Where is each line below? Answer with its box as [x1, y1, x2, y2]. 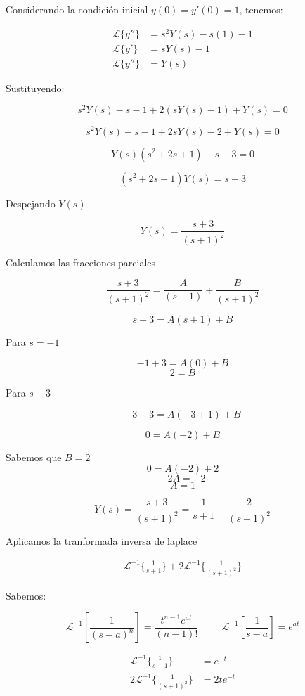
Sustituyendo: [6, 80, 65, 95]
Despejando [6, 195, 56, 210]
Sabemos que [6, 449, 62, 464]
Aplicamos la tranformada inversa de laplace [6, 533, 197, 548]
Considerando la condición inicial [6, 2, 148, 16]
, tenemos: [239, 2, 283, 16]
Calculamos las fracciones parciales [6, 254, 156, 269]
